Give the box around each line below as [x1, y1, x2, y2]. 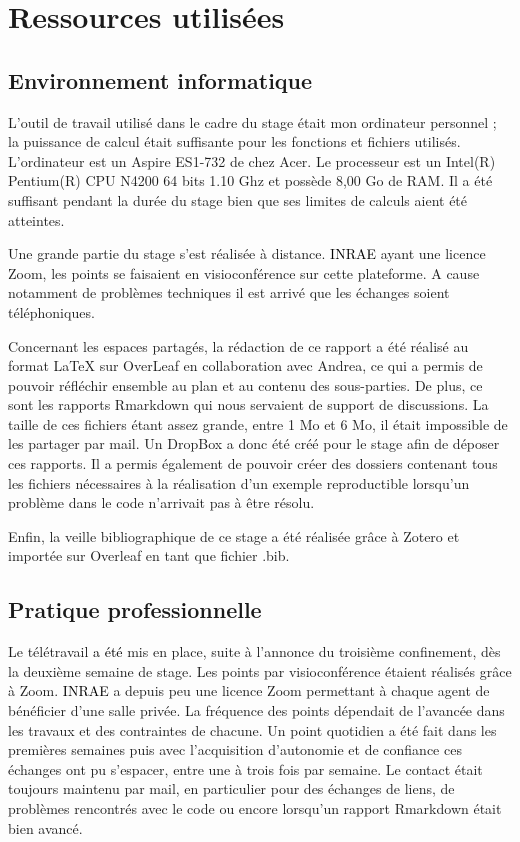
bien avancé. [8, 817, 83, 838]
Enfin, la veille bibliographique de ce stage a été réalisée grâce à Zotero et [8, 525, 460, 546]
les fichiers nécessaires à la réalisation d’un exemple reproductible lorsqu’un [8, 472, 470, 493]
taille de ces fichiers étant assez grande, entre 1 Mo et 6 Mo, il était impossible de [8, 413, 508, 434]
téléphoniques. [8, 301, 95, 322]
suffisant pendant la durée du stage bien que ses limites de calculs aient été [8, 189, 468, 210]
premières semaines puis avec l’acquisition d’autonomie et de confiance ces [8, 739, 462, 760]
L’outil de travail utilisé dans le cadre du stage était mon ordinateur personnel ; [8, 111, 497, 132]
